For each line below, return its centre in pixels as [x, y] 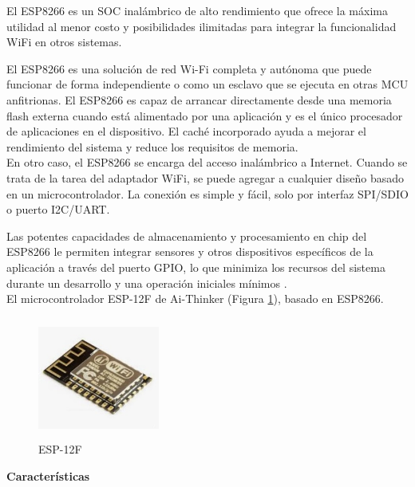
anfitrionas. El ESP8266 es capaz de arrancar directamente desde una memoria [199, 99]
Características [48, 476]
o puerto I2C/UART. [58, 209]
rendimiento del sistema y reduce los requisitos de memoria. [152, 146]
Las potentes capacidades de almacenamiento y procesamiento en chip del [187, 236]
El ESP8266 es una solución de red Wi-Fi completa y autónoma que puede [189, 68]
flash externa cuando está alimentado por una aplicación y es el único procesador [205, 115]
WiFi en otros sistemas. [64, 42]
